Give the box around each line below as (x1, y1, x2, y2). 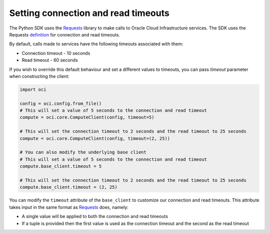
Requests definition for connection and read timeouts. (9, 31, 120, 37)
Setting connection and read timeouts (9, 7, 169, 18)
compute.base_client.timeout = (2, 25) (19, 185, 117, 190)
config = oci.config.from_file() (19, 100, 102, 106)
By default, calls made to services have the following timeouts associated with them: (9, 41, 183, 47)
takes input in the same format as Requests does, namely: (9, 204, 128, 210)
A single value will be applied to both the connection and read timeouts (21, 214, 168, 220)
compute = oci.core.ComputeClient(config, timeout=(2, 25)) (19, 135, 170, 141)
